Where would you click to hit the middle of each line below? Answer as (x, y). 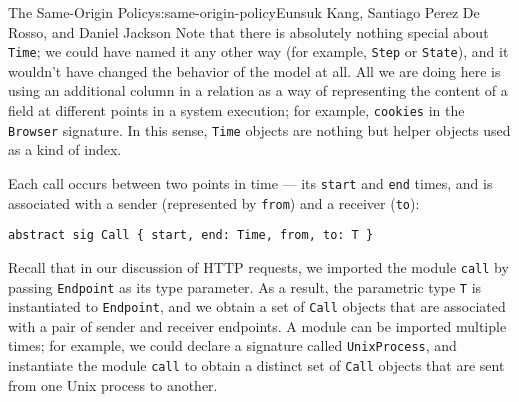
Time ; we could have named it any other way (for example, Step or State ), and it (258, 51)
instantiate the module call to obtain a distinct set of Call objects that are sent (256, 365)
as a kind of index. (65, 149)
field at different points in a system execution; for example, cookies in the (236, 110)
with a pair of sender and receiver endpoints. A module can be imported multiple (257, 325)
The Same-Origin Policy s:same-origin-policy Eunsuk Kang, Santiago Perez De (244, 12)
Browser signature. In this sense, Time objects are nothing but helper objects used (259, 129)
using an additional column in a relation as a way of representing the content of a (258, 90)
